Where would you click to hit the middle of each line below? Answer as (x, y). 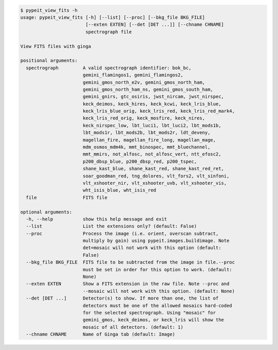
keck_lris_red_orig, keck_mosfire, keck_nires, (144, 118)
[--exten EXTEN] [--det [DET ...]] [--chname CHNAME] (154, 25)
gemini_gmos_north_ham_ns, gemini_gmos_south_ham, (148, 89)
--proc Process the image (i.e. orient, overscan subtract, (122, 233)
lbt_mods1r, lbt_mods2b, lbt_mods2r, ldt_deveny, (146, 133)
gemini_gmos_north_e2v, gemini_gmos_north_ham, (144, 82)
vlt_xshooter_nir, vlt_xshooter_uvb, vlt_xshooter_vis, (155, 183)
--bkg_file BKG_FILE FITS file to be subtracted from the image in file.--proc (131, 262)
